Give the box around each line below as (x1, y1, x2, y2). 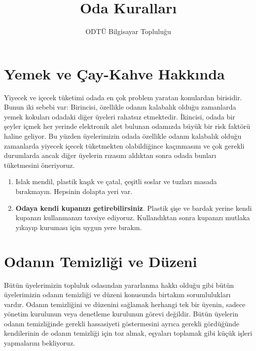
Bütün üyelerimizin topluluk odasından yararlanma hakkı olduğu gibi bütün (4, 279, 234, 290)
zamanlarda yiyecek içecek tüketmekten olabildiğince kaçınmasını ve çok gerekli (4, 140, 245, 151)
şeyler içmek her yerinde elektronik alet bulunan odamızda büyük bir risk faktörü (4, 121, 251, 131)
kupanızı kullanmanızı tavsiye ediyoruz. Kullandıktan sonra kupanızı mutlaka (15, 212, 250, 223)
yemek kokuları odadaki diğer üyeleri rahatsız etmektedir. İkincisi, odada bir (4, 111, 235, 121)
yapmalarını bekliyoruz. (4, 338, 75, 348)
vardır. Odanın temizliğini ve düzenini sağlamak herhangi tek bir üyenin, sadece (4, 299, 246, 309)
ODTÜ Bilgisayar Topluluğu (85, 26, 171, 37)
